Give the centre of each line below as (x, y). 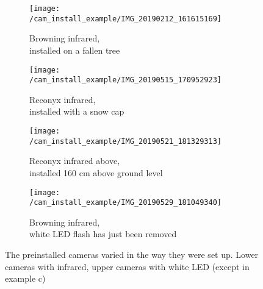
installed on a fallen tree (75, 50)
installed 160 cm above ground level (96, 172)
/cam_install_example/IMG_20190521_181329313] (125, 141)
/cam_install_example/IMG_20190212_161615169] (125, 19)
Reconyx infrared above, (75, 161)
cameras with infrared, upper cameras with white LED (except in (127, 266)
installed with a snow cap (77, 111)
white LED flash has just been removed (103, 234)
